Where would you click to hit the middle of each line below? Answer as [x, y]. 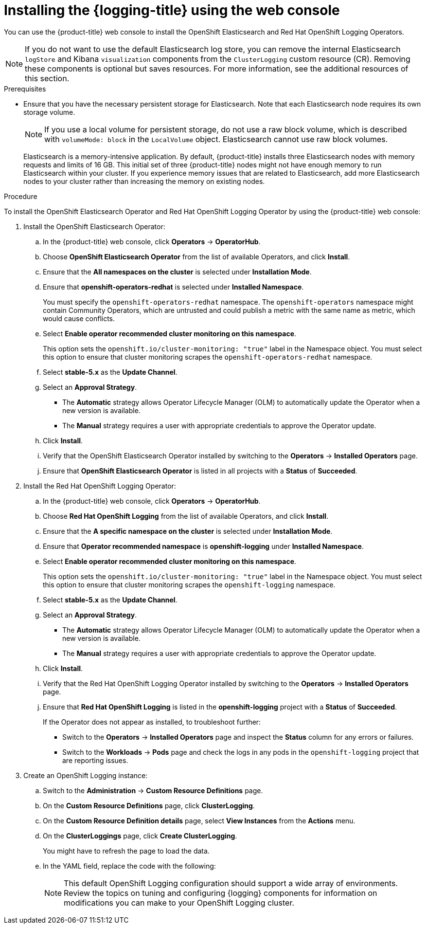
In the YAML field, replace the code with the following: [129, 866]
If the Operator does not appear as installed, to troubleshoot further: [152, 722]
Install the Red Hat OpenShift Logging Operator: [100, 486]
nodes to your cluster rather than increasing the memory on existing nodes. [144, 181]
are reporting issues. [95, 760]
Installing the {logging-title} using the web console [172, 10]
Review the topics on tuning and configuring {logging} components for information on [221, 893]
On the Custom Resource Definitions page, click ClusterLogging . [149, 805]
